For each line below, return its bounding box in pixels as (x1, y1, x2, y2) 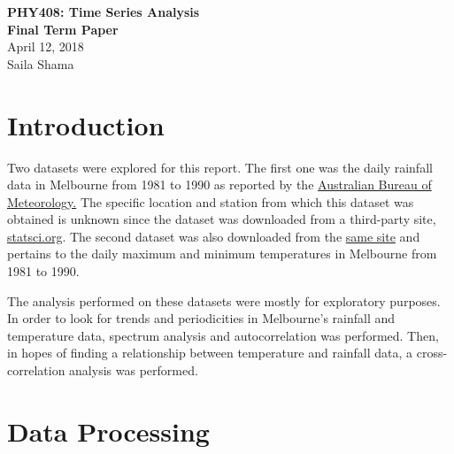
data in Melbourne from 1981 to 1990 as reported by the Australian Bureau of (7, 175, 432, 194)
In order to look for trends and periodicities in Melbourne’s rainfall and (7, 309, 396, 327)
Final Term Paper (7, 19, 119, 38)
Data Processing (7, 412, 210, 449)
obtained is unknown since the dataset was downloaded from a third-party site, (7, 210, 436, 228)
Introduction (7, 106, 165, 142)
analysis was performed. (69, 361, 198, 380)
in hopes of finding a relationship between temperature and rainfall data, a (7, 343, 413, 362)
